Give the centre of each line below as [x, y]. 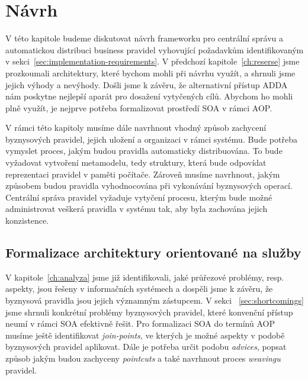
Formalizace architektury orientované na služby [153, 252]
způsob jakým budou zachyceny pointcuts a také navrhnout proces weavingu [143, 358]
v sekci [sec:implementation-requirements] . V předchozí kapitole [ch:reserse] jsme [153, 61]
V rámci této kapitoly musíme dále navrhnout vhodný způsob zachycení [136, 128]
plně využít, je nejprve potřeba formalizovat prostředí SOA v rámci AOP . [139, 107]
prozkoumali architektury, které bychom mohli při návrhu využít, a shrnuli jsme [150, 73]
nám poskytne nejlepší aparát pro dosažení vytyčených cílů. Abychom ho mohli [149, 96]
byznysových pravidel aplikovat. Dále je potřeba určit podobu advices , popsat [146, 347]
